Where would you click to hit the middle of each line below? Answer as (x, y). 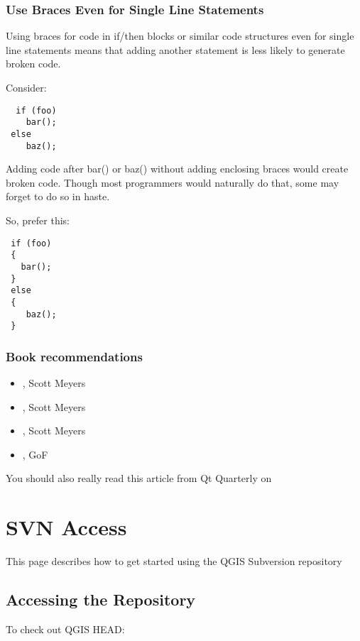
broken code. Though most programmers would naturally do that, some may (173, 182)
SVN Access (66, 527)
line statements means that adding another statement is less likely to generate (175, 49)
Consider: (26, 87)
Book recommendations (74, 356)
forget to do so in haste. (58, 196)
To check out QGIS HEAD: (65, 629)
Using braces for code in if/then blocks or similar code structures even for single (180, 36)
